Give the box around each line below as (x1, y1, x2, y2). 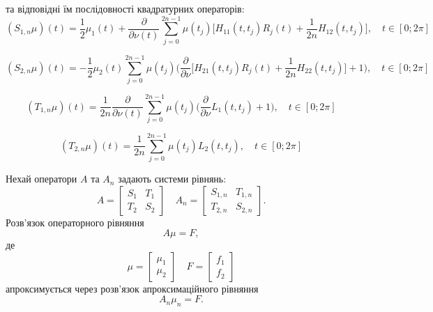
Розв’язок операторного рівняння (6, 214, 144, 229)
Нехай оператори (6, 171, 77, 186)
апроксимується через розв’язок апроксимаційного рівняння (6, 281, 259, 295)
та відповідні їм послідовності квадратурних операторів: (6, 1, 245, 15)
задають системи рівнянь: (118, 171, 227, 186)
